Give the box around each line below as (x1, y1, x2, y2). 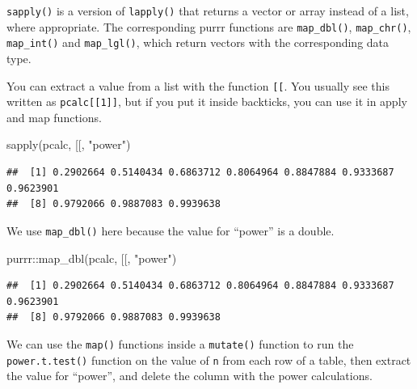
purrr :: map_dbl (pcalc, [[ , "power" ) (6, 249, 177, 266)
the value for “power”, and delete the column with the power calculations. (6, 367, 373, 384)
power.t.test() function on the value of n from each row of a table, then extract (6, 351, 411, 368)
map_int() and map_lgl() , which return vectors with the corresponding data (6, 34, 390, 51)
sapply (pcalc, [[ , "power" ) (6, 136, 131, 153)
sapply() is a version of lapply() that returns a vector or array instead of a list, (6, 2, 409, 19)
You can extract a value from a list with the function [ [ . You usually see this (6, 77, 390, 94)
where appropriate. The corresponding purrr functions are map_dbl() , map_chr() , (6, 18, 411, 35)
